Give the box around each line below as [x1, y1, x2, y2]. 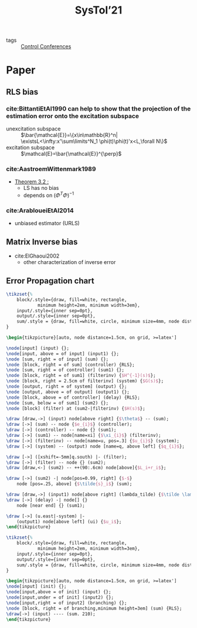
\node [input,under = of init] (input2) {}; [6, 594, 114, 600]
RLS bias [6, 86, 39, 97]
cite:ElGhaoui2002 [14, 252, 60, 259]
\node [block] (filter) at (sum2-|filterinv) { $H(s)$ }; [6, 405, 145, 412]
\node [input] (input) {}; [6, 345, 69, 351]
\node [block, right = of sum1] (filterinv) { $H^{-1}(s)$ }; [6, 373, 157, 379]
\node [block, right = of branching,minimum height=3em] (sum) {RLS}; [6, 605, 182, 612]
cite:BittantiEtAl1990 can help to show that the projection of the [6, 104, 191, 112]
